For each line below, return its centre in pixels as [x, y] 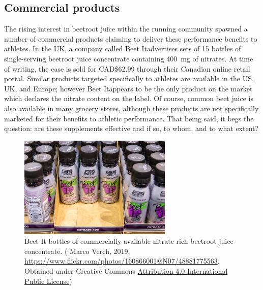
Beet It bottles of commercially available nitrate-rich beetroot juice [129, 241]
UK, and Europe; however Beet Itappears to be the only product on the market [128, 88]
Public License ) [48, 281]
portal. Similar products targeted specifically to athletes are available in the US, [129, 78]
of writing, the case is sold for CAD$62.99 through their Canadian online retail [127, 68]
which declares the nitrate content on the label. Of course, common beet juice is [129, 98]
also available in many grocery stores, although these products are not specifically [131, 108]
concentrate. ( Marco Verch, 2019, [77, 251]
